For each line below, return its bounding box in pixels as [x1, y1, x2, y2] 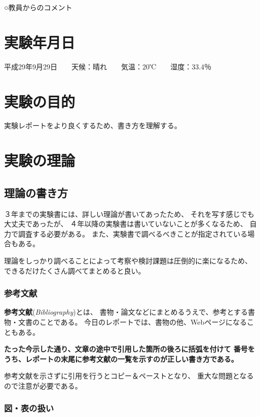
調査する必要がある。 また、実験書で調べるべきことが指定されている [18, 228, 248, 239]
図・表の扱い [4, 402, 54, 414]
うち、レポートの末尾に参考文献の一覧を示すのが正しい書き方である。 [4, 353, 238, 364]
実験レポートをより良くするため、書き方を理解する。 [4, 120, 181, 131]
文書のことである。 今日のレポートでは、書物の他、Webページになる [18, 316, 247, 327]
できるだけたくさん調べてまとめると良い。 [4, 265, 145, 276]
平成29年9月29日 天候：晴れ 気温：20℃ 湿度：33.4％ [4, 61, 212, 71]
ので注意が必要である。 [4, 380, 82, 391]
